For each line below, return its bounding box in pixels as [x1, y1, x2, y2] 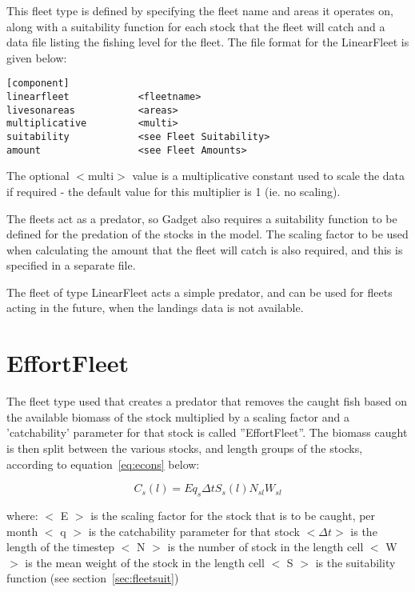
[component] [6, 78, 70, 90]
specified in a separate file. [6, 257, 136, 274]
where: [6, 506, 38, 523]
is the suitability [315, 554, 396, 570]
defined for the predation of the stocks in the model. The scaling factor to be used [6, 226, 409, 242]
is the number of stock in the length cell [167, 538, 364, 555]
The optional [6, 167, 70, 184]
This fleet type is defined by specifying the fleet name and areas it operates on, [6, 2, 393, 18]
